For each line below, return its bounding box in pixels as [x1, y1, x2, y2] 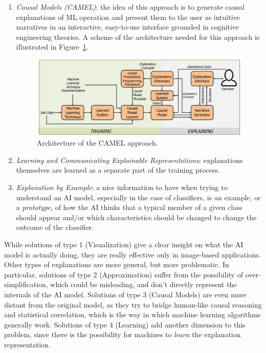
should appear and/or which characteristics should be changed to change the [16, 211, 257, 222]
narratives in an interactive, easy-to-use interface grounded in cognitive [16, 21, 239, 32]
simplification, [4, 279, 48, 290]
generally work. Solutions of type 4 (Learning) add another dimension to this [4, 319, 246, 330]
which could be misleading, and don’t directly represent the [50, 279, 237, 290]
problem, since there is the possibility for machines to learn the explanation [4, 329, 241, 340]
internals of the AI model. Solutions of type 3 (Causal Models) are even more [4, 289, 247, 299]
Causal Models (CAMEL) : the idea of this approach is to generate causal [16, 2, 245, 12]
